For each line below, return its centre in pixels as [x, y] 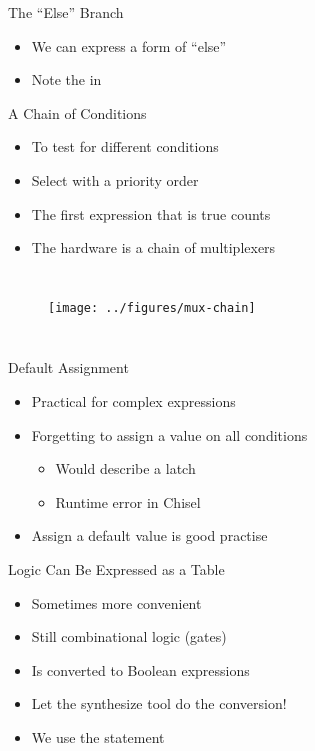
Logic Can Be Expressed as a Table [116, 568]
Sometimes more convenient [116, 602]
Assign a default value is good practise [149, 535]
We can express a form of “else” [129, 45]
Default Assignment [68, 367]
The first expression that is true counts [151, 213]
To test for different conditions [125, 146]
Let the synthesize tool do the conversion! [159, 703]
